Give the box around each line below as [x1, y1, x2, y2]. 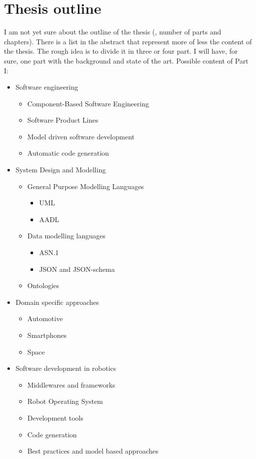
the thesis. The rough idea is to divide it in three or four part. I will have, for [4, 46, 238, 56]
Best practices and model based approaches [27, 446, 158, 456]
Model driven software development [27, 131, 135, 141]
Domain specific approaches [15, 296, 99, 307]
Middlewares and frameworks [27, 379, 115, 390]
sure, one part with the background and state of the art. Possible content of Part [4, 55, 249, 66]
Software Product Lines [27, 115, 99, 125]
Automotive [27, 313, 63, 324]
